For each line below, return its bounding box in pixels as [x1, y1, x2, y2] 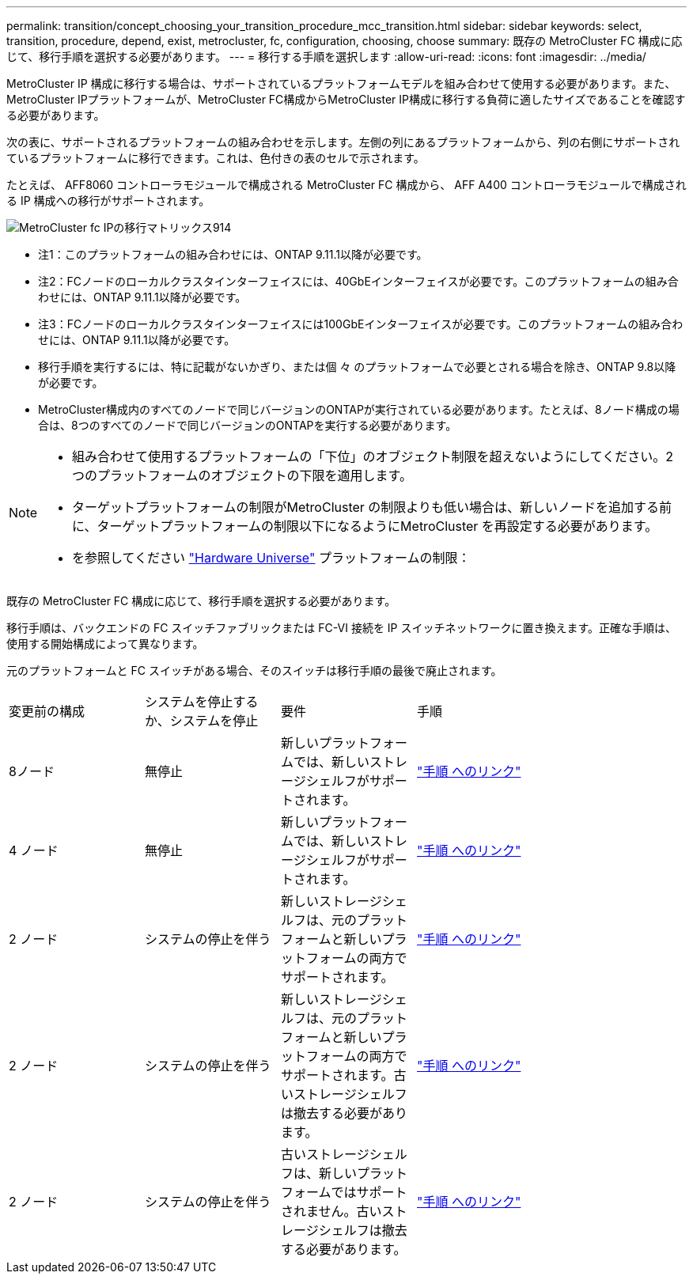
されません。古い [281, 1203, 382, 1219]
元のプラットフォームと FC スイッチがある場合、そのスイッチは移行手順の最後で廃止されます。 [6, 664, 502, 677]
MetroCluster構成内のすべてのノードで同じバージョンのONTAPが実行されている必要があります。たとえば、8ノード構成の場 [38, 403, 680, 416]
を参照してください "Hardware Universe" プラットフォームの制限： [72, 550, 471, 566]
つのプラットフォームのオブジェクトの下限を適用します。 [72, 468, 412, 483]
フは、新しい [281, 1165, 358, 1181]
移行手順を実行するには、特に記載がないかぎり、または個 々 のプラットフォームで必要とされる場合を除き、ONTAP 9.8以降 [38, 360, 676, 373]
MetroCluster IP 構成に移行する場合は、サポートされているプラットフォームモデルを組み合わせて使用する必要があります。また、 [6, 77, 676, 90]
